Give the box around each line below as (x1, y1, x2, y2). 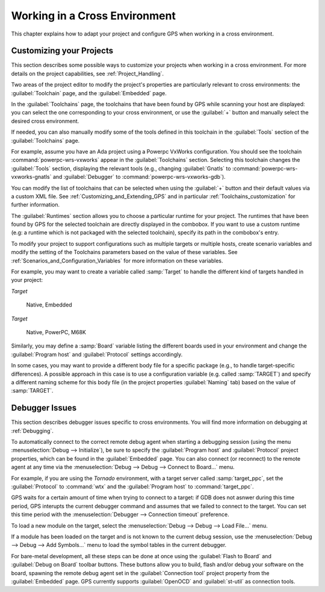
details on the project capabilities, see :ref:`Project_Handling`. (11, 70, 164, 77)
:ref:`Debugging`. (11, 427, 54, 434)
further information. (11, 201, 60, 208)
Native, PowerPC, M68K (26, 329, 87, 335)
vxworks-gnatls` (11, 173, 52, 181)
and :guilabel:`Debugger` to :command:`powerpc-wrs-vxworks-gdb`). (52, 173, 226, 181)
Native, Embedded (26, 301, 72, 308)
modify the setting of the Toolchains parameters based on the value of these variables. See (11, 249, 238, 256)
